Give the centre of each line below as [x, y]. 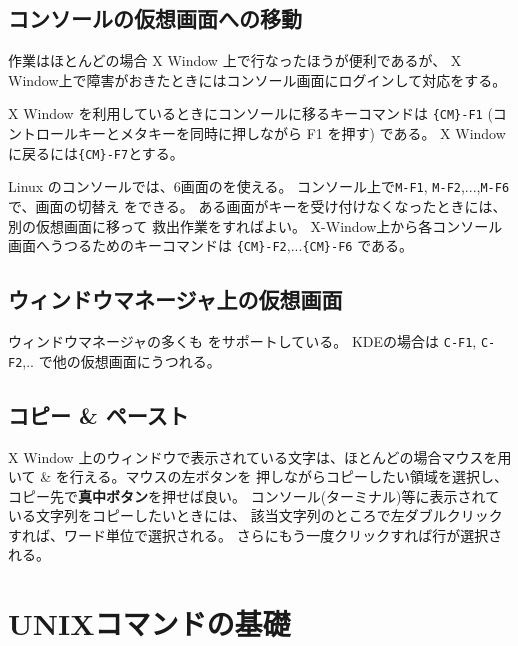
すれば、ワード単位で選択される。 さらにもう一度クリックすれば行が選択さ [255, 534]
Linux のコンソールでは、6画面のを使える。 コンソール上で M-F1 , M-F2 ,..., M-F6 [259, 186]
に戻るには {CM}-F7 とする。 [96, 152]
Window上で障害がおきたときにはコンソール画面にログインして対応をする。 [257, 79]
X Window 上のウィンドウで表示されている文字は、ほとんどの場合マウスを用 [260, 456]
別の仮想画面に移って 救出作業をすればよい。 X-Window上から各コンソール [255, 225]
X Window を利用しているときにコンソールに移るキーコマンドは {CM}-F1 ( [250, 113]
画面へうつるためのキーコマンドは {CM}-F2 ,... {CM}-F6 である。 [211, 245]
